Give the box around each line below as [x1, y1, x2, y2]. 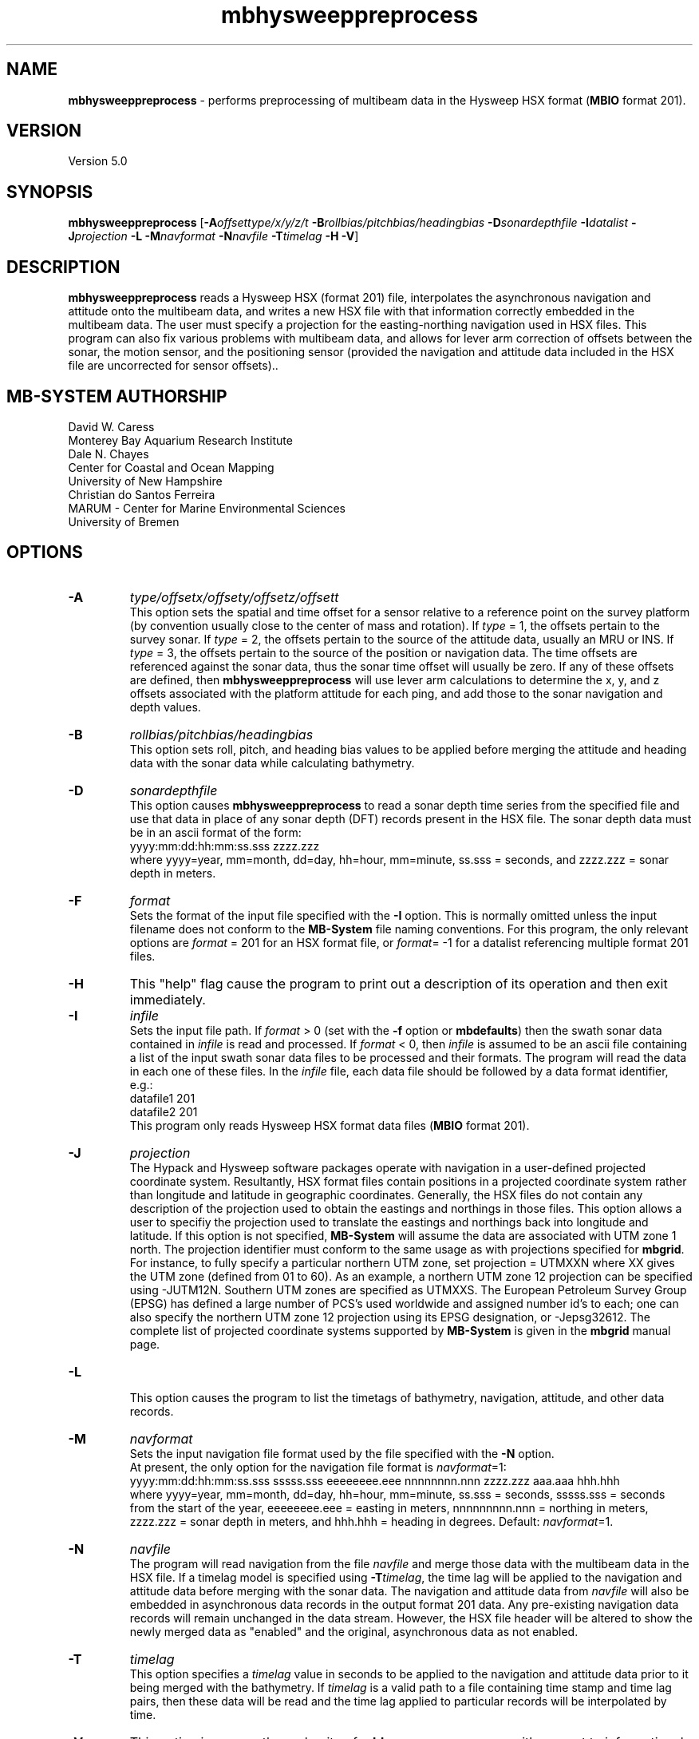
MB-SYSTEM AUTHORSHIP [6, 386, 227, 406]
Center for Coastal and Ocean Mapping [68, 460, 274, 474]
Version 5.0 [68, 154, 128, 168]
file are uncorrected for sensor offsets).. [68, 358, 278, 373]
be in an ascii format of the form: [129, 825, 302, 839]
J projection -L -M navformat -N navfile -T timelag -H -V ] [68, 229, 359, 244]
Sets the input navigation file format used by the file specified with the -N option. [129, 1446, 555, 1460]
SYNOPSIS [6, 181, 93, 202]
